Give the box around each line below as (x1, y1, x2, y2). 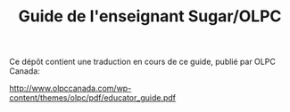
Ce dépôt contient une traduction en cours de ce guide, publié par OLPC (9, 56, 277, 68)
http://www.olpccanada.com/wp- (9, 83, 132, 94)
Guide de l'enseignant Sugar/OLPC (18, 6, 282, 27)
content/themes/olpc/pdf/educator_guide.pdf (9, 92, 177, 103)
